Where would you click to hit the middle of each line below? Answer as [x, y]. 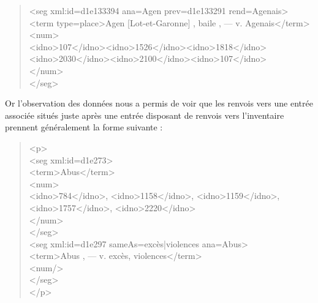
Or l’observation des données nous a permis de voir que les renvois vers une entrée [159, 103]
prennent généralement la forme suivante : [84, 127]
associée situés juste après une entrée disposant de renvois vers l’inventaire [145, 115]
